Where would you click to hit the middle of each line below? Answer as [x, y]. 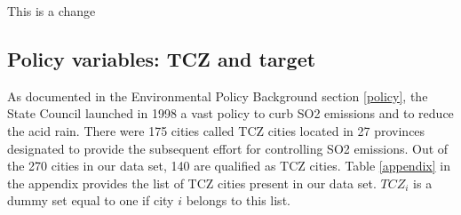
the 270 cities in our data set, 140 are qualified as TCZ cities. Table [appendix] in [229, 166]
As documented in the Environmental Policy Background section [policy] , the [218, 96]
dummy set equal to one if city [91, 200]
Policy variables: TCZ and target [162, 58]
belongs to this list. [238, 200]
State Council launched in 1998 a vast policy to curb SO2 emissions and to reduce [230, 113]
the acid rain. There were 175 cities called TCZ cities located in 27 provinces [216, 130]
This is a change [52, 11]
